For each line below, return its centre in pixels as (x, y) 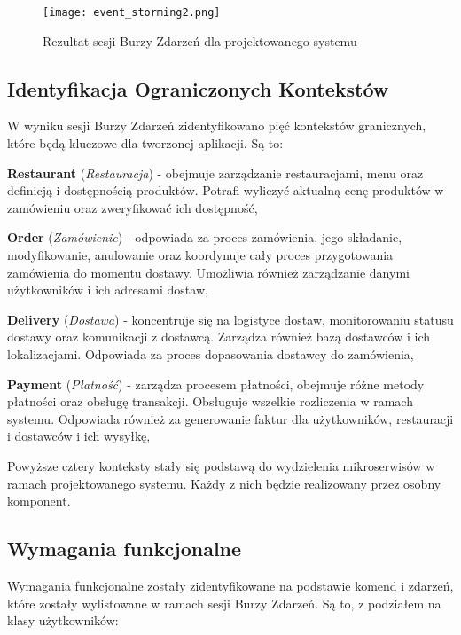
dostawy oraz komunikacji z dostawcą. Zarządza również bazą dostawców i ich (219, 337)
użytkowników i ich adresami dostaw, (108, 290)
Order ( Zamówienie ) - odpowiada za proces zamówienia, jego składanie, (205, 237)
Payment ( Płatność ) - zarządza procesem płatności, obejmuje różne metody (216, 384)
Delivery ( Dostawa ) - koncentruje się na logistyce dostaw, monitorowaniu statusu (230, 319)
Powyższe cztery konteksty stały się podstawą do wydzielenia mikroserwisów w (221, 465)
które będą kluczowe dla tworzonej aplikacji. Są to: (145, 143)
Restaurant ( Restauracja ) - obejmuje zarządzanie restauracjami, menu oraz (215, 172)
